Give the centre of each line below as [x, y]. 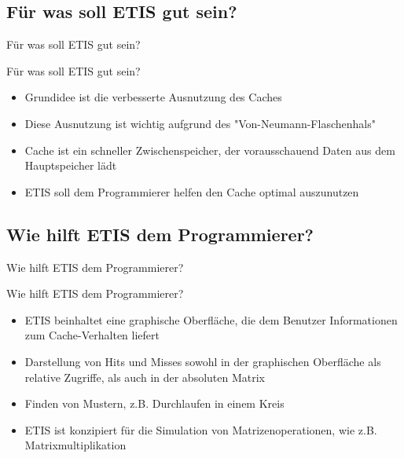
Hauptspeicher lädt [71, 165]
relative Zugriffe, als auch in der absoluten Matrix [145, 377]
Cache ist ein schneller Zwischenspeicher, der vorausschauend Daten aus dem [210, 150]
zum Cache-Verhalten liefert [92, 335]
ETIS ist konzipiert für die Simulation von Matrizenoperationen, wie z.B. [201, 429]
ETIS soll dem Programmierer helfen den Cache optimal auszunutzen [192, 191]
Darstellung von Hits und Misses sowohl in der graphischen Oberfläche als [203, 361]
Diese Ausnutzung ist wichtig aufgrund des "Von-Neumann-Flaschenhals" [200, 123]
